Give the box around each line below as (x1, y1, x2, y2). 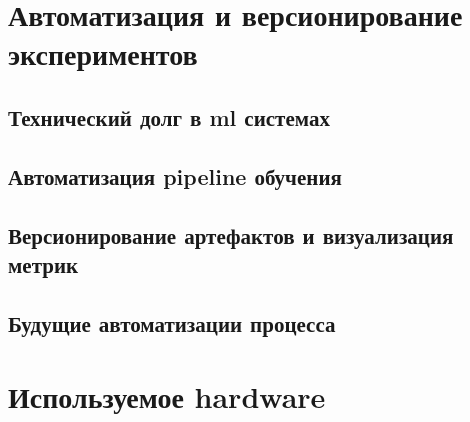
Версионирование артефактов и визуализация (8, 219, 454, 250)
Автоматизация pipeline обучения (8, 160, 342, 191)
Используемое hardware (8, 376, 326, 417)
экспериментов (8, 33, 198, 74)
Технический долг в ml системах (8, 101, 330, 132)
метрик (8, 248, 79, 279)
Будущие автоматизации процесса (8, 307, 336, 338)
